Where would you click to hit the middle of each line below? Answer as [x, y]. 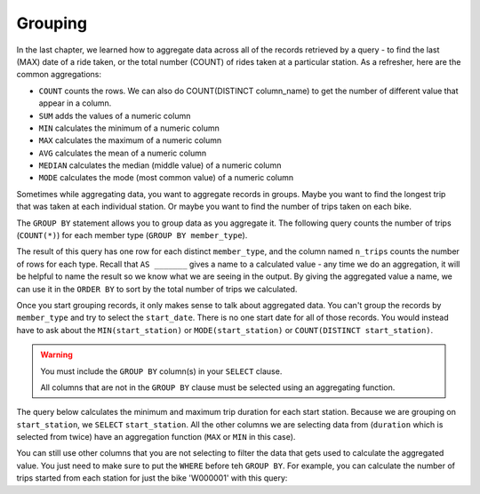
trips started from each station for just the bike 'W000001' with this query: [152, 478]
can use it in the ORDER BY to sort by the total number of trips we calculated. [157, 289]
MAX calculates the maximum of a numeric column [130, 140]
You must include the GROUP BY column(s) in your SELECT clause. [161, 371]
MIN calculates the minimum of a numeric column [129, 128]
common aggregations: [59, 75]
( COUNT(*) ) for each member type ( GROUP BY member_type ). [132, 235]
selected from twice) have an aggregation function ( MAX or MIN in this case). [156, 437]
